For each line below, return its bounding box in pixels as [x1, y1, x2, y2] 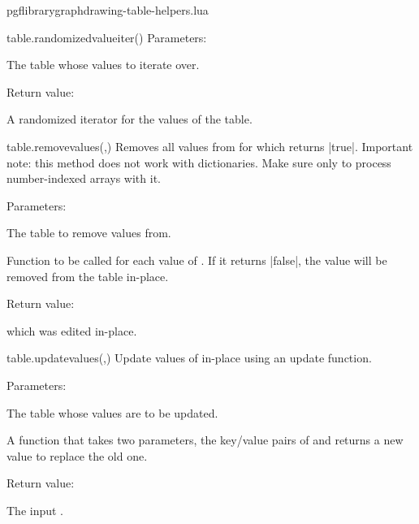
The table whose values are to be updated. [6, 404, 218, 421]
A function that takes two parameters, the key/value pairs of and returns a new [6, 431, 404, 448]
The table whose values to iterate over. [6, 56, 200, 73]
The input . [6, 501, 64, 518]
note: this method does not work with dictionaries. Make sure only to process [6, 154, 391, 171]
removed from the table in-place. [6, 267, 169, 284]
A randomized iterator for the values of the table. [6, 110, 253, 128]
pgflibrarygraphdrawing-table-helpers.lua [6, 2, 209, 18]
